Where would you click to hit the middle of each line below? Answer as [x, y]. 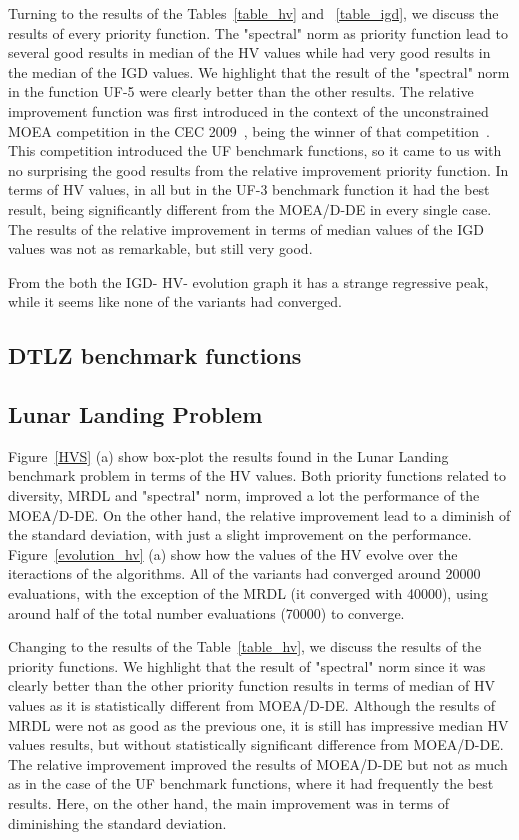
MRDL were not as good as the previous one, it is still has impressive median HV [258, 724]
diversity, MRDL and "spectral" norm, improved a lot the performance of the [244, 495]
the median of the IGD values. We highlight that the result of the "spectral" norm [259, 71]
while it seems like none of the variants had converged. [175, 301]
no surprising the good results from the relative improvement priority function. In [258, 169]
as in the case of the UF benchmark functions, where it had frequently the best [251, 783]
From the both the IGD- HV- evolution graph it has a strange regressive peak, [248, 281]
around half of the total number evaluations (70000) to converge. [206, 612]
